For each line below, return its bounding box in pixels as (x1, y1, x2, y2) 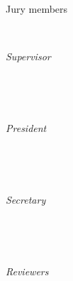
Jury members (6, 1, 68, 16)
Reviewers (6, 263, 49, 278)
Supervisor (6, 49, 51, 64)
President (6, 120, 47, 135)
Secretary (6, 192, 46, 206)
